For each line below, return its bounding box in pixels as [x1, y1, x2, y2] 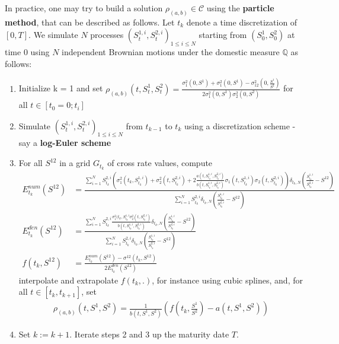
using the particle [206, 2, 274, 14]
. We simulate [28, 28, 78, 41]
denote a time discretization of [186, 15, 298, 28]
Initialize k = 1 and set [18, 82, 103, 94]
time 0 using [5, 46, 50, 58]
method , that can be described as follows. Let [5, 15, 175, 28]
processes [90, 28, 124, 41]
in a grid [59, 157, 91, 169]
